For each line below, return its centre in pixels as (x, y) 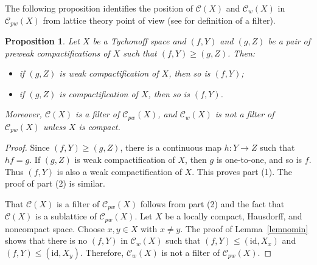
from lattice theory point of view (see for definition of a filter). (159, 20)
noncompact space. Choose (55, 228)
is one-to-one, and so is (259, 159)
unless (54, 126)
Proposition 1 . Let (42, 41)
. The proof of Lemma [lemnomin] (244, 228)
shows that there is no (46, 240)
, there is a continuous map (171, 147)
